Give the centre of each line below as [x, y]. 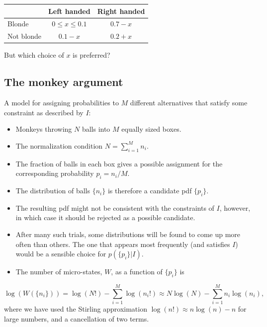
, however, [235, 207]
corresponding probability [55, 173]
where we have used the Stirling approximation [76, 309]
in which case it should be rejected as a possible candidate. [105, 217]
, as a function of [137, 272]
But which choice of [34, 55]
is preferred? [91, 55]
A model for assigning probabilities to [61, 103]
